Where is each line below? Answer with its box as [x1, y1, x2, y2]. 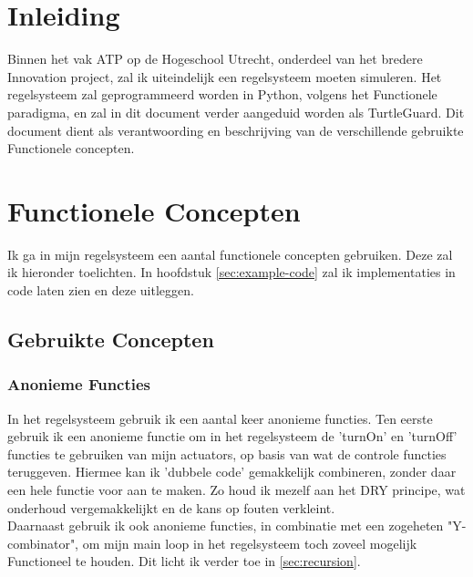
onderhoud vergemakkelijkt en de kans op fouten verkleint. [7, 498, 335, 517]
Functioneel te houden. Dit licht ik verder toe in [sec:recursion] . [7, 551, 361, 571]
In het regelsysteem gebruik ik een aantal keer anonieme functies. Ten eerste [7, 408, 433, 428]
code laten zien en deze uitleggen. [7, 281, 194, 299]
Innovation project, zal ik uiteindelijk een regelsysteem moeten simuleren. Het [7, 67, 442, 86]
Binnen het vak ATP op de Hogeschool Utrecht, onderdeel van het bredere [7, 49, 423, 68]
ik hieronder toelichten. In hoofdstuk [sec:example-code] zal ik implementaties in [7, 263, 456, 282]
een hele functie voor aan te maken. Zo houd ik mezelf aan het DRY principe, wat [7, 479, 466, 499]
